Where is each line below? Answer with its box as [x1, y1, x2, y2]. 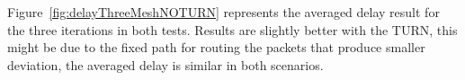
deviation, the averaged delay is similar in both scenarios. [7, 55, 324, 74]
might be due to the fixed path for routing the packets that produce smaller [7, 38, 425, 57]
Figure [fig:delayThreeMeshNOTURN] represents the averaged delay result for [7, 3, 440, 21]
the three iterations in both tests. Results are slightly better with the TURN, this [7, 20, 458, 39]
